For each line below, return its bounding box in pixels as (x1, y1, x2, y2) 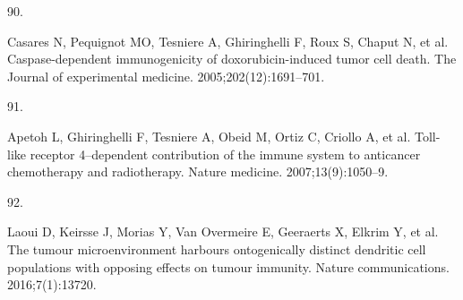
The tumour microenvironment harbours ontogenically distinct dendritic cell (7, 239, 426, 258)
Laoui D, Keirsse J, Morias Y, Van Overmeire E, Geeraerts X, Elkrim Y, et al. (7, 222, 439, 241)
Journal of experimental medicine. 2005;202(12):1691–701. (7, 66, 325, 85)
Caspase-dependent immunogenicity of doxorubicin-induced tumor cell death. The (7, 49, 457, 68)
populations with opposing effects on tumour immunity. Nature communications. (7, 257, 450, 276)
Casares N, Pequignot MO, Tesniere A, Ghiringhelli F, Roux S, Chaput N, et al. (7, 31, 449, 50)
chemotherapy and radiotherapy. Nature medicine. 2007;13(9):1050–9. (7, 162, 389, 181)
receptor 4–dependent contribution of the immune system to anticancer (30, 144, 421, 163)
